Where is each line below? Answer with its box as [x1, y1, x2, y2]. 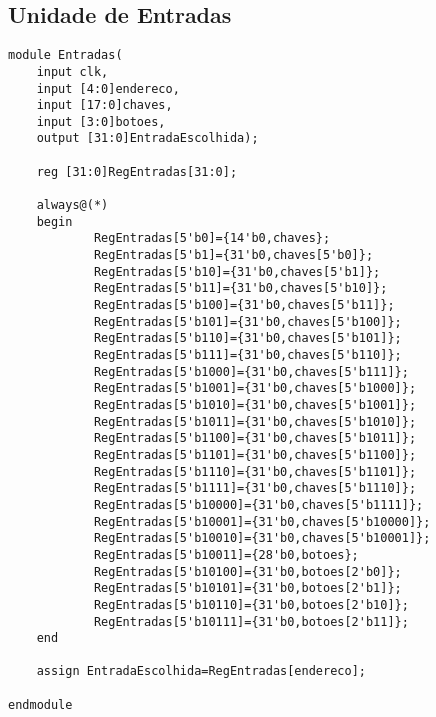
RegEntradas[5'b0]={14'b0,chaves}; [93, 231, 331, 246]
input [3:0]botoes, [36, 114, 166, 129]
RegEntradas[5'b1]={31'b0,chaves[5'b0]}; [93, 248, 374, 263]
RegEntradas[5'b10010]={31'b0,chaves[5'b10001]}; [93, 531, 431, 546]
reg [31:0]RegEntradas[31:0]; [36, 164, 238, 179]
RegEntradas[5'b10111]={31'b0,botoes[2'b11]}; [93, 614, 409, 629]
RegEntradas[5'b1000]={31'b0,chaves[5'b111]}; [93, 364, 409, 379]
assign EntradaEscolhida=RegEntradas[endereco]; [36, 664, 366, 679]
